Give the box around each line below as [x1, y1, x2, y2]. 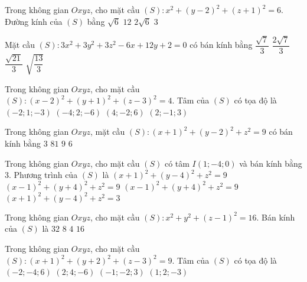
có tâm [164, 157, 190, 169]
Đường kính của [5, 15, 63, 27]
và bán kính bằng [239, 157, 302, 169]
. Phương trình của [9, 168, 78, 181]
